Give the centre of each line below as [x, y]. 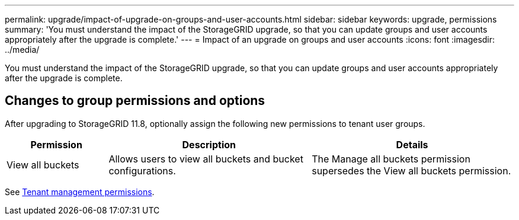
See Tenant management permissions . [80, 192]
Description [209, 144]
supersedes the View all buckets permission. [411, 170]
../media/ [22, 50]
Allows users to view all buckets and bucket [206, 159]
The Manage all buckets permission [391, 159]
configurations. [142, 170]
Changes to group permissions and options [135, 101]
